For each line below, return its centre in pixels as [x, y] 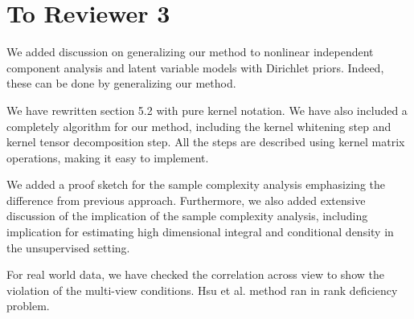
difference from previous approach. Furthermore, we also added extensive [186, 200]
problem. [28, 306]
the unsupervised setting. [68, 247]
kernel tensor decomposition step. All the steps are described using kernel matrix [206, 142]
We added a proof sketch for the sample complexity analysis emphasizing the [196, 184]
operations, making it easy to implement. [108, 157]
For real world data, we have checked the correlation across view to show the [195, 274]
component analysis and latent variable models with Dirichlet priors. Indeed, [195, 67]
